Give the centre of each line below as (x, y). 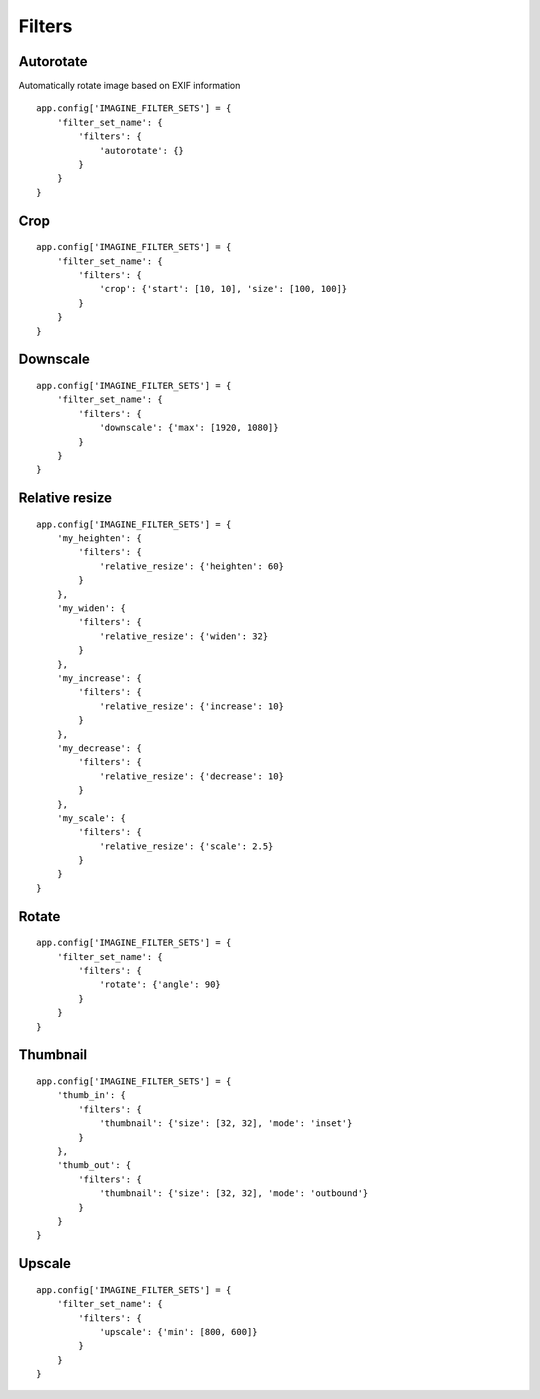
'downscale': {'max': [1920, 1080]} (189, 428)
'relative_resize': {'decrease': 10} (192, 776)
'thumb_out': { (94, 1165)
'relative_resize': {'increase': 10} (192, 706)
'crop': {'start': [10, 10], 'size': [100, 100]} (223, 289)
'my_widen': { (91, 608)
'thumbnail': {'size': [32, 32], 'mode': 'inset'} (226, 1123)
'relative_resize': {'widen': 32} (184, 636)
